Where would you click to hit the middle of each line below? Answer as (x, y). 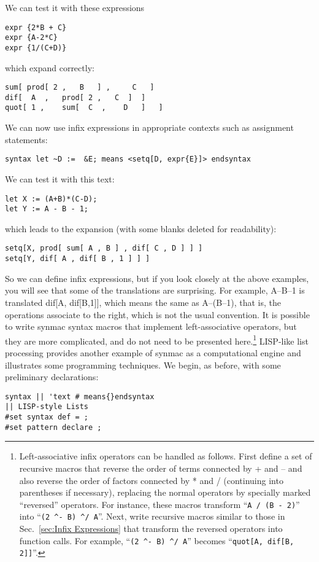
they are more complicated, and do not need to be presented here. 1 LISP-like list (157, 340)
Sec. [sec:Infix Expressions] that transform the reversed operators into (151, 529)
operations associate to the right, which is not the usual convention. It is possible (157, 314)
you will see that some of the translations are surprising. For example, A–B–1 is (155, 290)
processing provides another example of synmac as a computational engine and (153, 353)
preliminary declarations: (52, 377)
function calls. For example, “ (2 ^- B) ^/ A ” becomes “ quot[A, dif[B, (157, 540)
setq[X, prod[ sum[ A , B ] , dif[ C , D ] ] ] (104, 248)
